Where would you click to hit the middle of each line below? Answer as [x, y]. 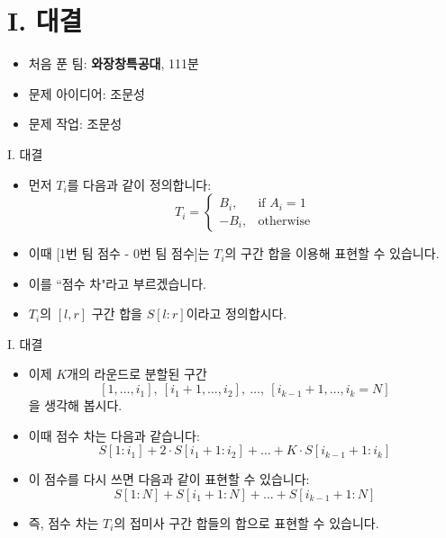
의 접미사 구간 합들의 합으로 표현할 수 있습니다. [246, 522]
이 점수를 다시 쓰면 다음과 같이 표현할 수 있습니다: [169, 479]
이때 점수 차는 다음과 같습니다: [114, 435]
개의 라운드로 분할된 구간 [137, 374]
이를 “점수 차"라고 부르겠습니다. [117, 283]
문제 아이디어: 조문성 [86, 93]
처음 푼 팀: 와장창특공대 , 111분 [114, 63]
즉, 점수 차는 [64, 522]
